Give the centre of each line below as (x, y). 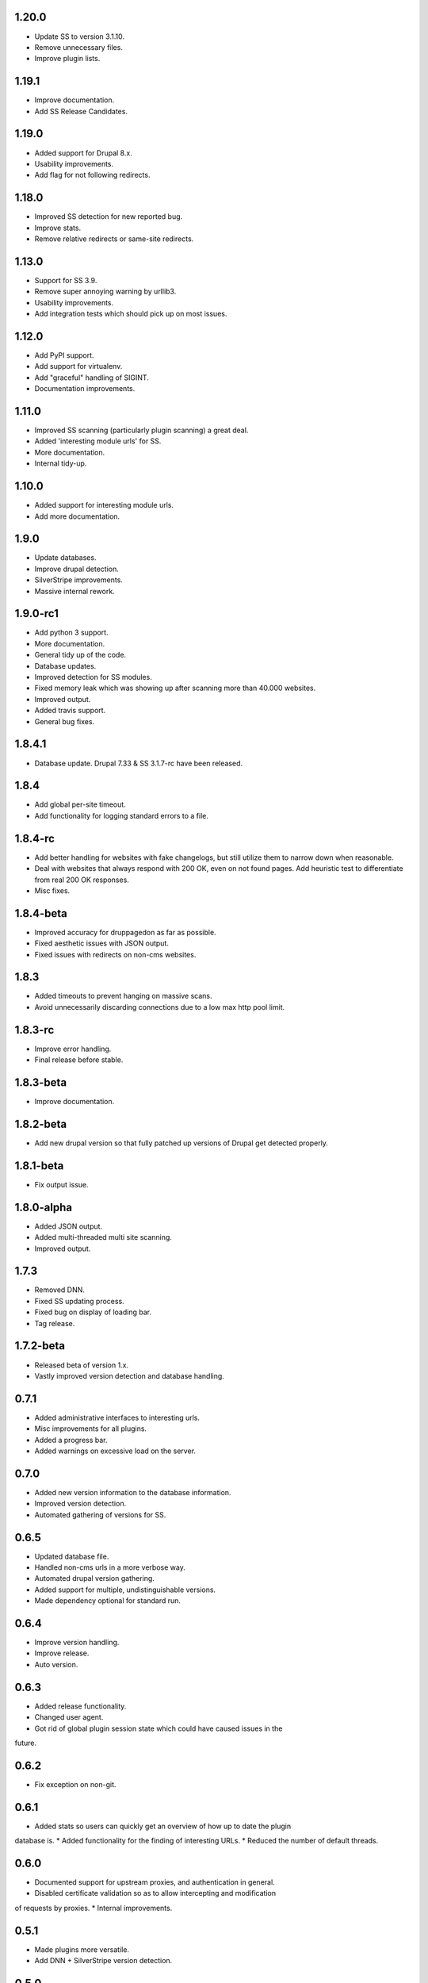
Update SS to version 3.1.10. (79, 36)
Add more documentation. (77, 516)
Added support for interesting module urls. (104, 505)
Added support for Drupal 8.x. (83, 153)
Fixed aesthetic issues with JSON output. (102, 943)
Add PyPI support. (64, 355)
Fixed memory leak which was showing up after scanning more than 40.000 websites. (175, 688)
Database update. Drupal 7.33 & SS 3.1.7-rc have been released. (139, 763)
